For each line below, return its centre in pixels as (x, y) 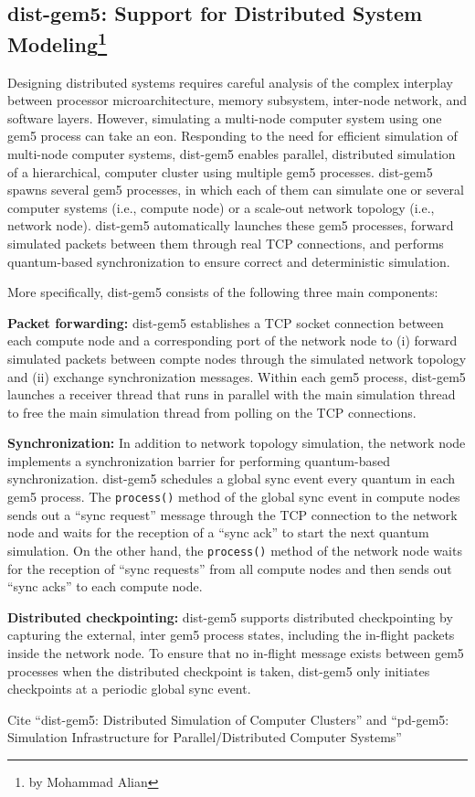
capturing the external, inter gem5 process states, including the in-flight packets (231, 635)
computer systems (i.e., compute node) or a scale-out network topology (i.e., (221, 207)
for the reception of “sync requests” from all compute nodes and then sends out (230, 568)
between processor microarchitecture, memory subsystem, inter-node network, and (237, 100)
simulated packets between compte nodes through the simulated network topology (237, 358)
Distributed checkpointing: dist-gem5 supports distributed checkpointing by (230, 616)
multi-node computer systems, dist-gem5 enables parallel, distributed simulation (232, 153)
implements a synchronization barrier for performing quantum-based (199, 460)
